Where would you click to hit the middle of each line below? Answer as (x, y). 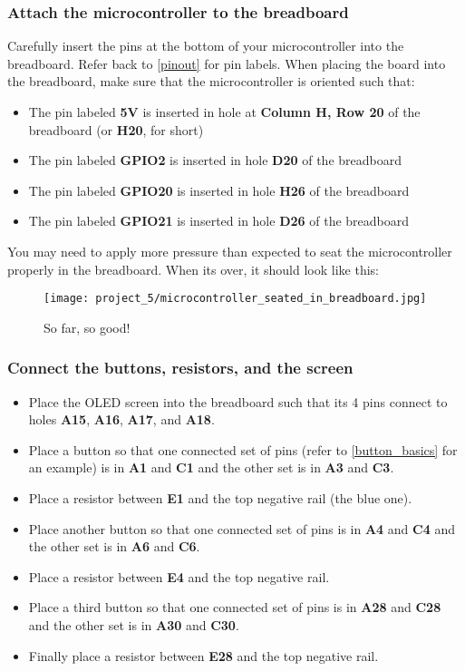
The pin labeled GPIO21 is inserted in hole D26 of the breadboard (219, 221)
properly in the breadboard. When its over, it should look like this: (193, 269)
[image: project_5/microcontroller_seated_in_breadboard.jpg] (235, 299)
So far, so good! (87, 327)
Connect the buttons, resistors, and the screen (180, 368)
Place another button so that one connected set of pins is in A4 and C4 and (242, 528)
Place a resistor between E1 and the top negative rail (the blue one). (220, 498)
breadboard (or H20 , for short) (116, 129)
